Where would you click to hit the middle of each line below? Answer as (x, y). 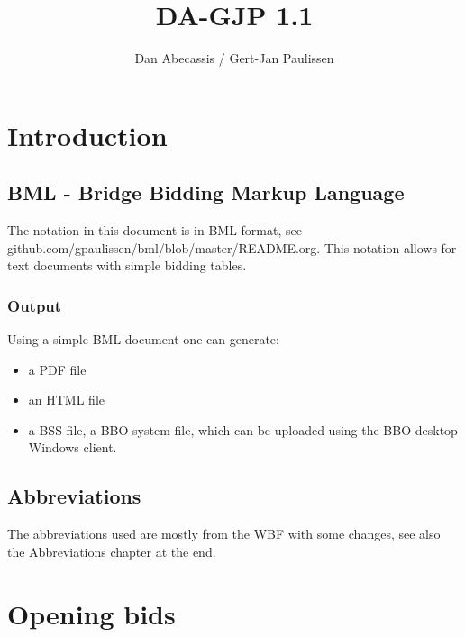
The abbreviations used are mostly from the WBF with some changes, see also (224, 534)
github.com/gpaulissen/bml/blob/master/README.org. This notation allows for (232, 247)
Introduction (87, 135)
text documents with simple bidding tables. (127, 265)
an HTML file (66, 400)
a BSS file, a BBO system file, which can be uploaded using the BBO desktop (243, 429)
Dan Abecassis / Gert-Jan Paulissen (234, 58)
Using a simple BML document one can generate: (143, 339)
